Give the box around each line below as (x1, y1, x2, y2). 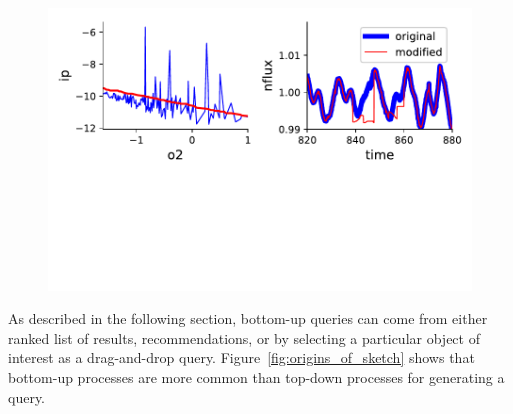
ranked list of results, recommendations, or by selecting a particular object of (8, 327, 480, 348)
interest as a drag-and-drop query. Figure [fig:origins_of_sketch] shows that (8, 347, 475, 368)
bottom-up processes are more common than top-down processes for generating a (8, 367, 505, 388)
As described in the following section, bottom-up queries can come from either (8, 308, 488, 329)
